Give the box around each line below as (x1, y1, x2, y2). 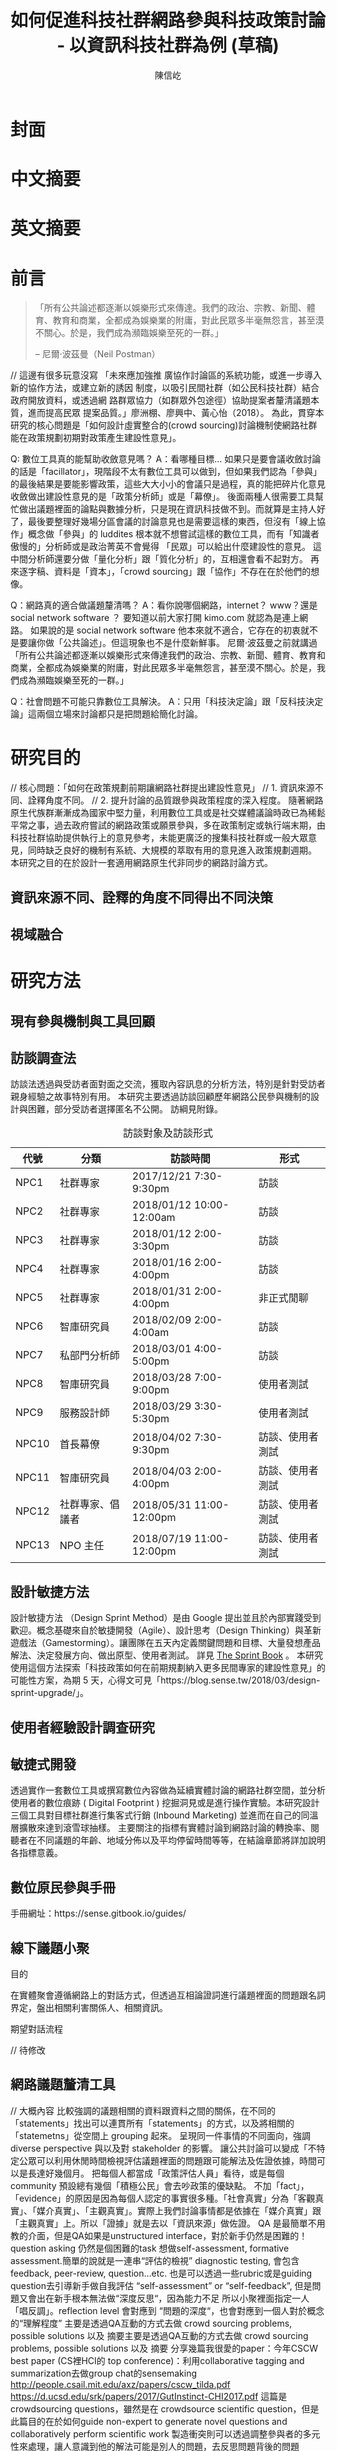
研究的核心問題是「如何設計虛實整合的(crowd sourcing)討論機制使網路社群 (10, 419, 318, 431)
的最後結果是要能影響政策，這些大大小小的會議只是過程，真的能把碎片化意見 (10, 478, 326, 490)
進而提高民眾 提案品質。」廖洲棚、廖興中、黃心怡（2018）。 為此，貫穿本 (27, 407, 325, 419)
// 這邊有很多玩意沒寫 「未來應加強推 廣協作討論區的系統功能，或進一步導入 (10, 369, 322, 381)
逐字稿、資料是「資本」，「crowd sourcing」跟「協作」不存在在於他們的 (18, 566, 312, 578)
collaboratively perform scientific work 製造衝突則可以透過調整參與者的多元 (10, 2427, 321, 2440)
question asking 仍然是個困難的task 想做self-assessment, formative (10, 2242, 290, 2254)
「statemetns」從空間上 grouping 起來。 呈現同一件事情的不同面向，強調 (10, 2129, 312, 2141)
